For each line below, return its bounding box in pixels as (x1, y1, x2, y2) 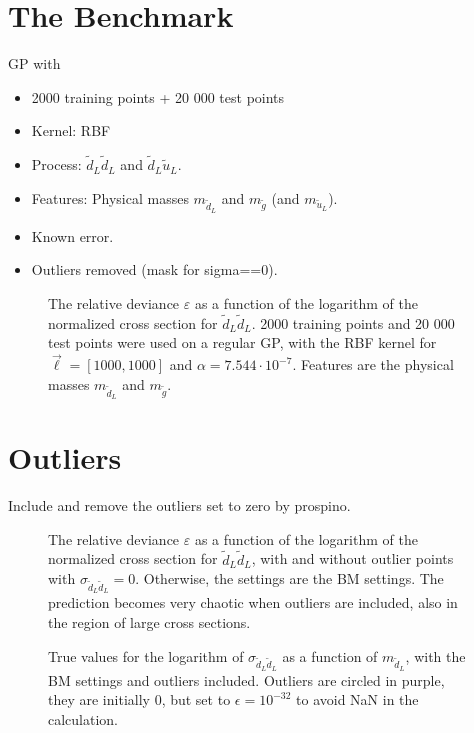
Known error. (31, 225, 114, 246)
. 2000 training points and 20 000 (251, 312, 455, 333)
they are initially (48, 689, 150, 710)
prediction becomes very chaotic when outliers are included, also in (48, 592, 458, 613)
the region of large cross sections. (48, 611, 251, 632)
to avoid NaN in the (296, 689, 419, 710)
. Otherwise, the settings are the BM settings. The (135, 568, 444, 589)
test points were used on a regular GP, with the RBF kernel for (48, 332, 437, 353)
